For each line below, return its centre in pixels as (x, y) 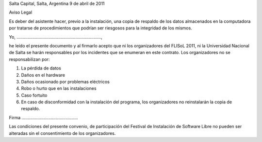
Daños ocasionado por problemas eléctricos (65, 82)
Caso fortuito (34, 95)
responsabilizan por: (29, 59)
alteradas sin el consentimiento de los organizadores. (62, 133)
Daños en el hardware (43, 75)
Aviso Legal (21, 13)
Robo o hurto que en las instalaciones (59, 88)
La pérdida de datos (41, 68)
